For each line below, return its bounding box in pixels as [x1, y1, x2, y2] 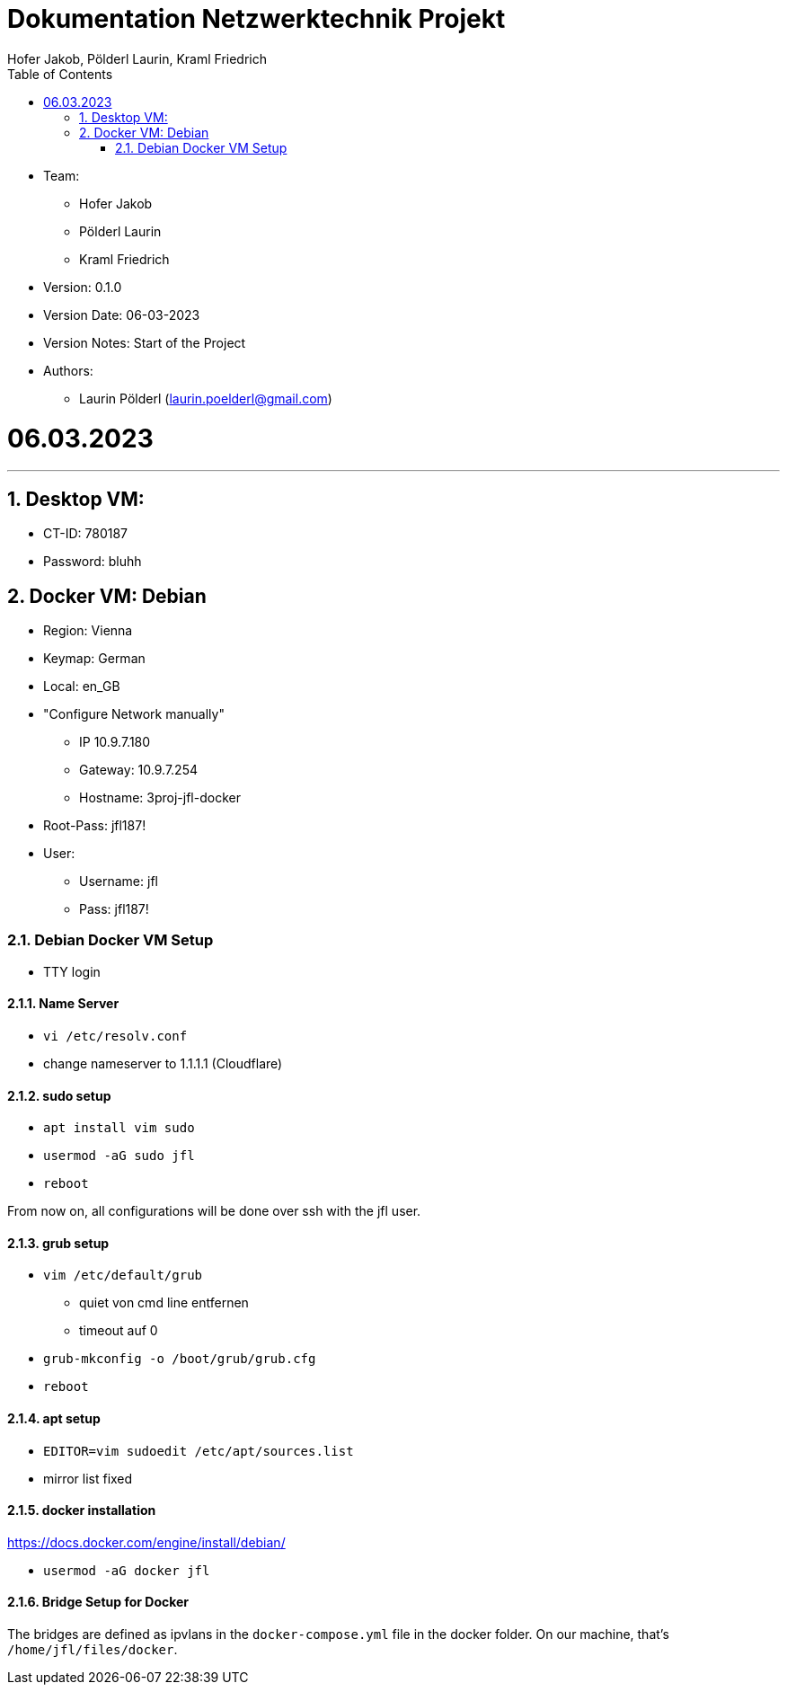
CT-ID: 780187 [43, 526, 128, 542]
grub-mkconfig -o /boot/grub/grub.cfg [43, 1351, 316, 1367]
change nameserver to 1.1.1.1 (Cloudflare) [43, 1055, 283, 1071]
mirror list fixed [43, 1470, 133, 1486]
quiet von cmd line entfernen [79, 1295, 249, 1311]
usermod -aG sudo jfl [43, 1148, 195, 1164]
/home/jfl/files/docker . [7, 1642, 178, 1657]
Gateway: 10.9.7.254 [79, 761, 198, 777]
